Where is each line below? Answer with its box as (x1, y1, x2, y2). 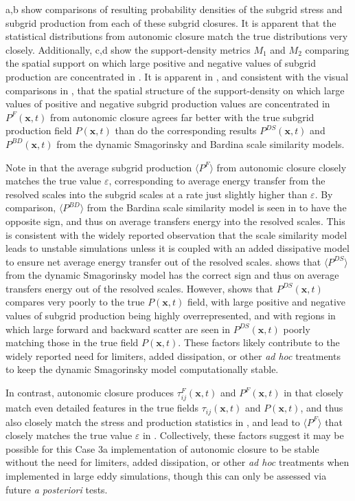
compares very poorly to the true (5, 295, 145, 309)
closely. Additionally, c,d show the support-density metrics (5, 42, 251, 56)
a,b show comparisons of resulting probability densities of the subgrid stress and (5, 2, 343, 16)
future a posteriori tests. (5, 482, 108, 496)
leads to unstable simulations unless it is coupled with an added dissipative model (5, 241, 350, 255)
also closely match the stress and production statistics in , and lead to (5, 414, 300, 429)
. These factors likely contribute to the (178, 335, 340, 350)
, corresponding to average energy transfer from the (108, 173, 325, 188)
